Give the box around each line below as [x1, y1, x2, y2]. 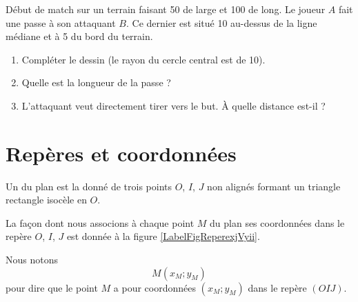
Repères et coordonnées [6, 139, 237, 167]
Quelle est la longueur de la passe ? [21, 75, 171, 90]
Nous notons [6, 252, 58, 267]
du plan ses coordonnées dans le [210, 215, 345, 230]
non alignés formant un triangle [207, 179, 341, 193]
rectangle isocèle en [6, 192, 87, 207]
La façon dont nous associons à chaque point [6, 215, 195, 230]
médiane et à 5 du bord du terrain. [6, 29, 153, 43]
